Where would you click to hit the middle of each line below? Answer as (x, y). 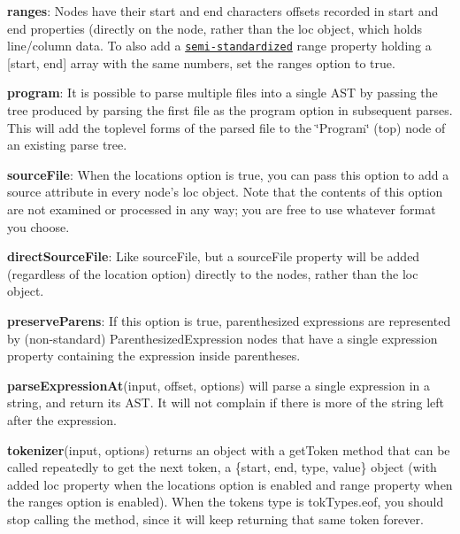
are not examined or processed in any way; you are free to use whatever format (222, 209)
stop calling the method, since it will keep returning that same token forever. (215, 519)
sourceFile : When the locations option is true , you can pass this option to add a (228, 174)
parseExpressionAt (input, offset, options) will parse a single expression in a (218, 385)
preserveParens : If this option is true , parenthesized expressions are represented (229, 320)
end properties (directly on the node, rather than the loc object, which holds (215, 28)
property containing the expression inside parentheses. (154, 356)
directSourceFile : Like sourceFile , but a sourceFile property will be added (214, 256)
